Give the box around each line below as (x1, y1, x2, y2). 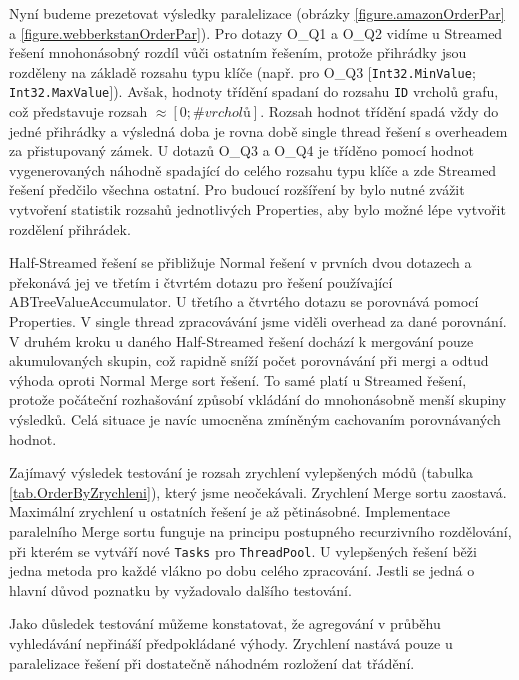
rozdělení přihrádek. (9, 218, 131, 239)
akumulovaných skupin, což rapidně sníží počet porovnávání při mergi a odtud (9, 350, 489, 371)
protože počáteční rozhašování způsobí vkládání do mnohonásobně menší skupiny (9, 389, 507, 410)
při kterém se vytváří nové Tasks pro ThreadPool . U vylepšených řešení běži (9, 540, 477, 561)
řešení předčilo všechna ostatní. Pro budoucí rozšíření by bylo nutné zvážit (9, 179, 465, 200)
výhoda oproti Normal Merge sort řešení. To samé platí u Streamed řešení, (9, 369, 467, 390)
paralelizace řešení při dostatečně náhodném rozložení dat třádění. (9, 652, 415, 673)
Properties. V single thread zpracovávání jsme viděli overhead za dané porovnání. (9, 311, 507, 332)
